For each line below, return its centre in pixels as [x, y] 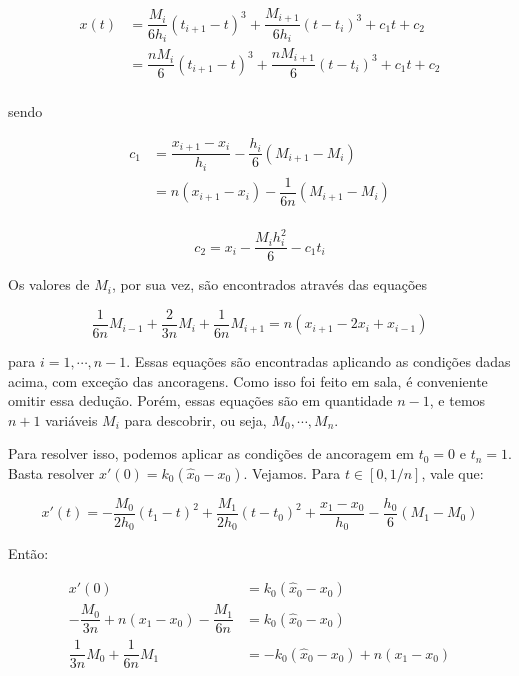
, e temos [457, 400]
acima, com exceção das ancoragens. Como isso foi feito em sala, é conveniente [248, 380]
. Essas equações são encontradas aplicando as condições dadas [318, 361]
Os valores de [49, 284]
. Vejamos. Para [292, 472]
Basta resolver [51, 472]
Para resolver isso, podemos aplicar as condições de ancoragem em [211, 453]
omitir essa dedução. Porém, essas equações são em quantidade [200, 400]
